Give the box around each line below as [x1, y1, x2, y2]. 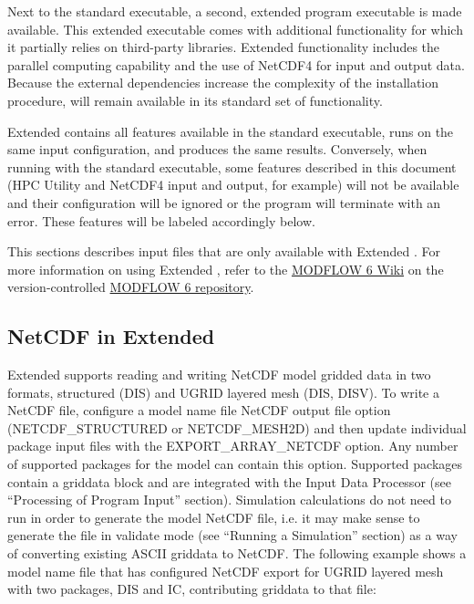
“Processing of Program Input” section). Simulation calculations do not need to [7, 490, 451, 509]
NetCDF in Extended [7, 322, 215, 350]
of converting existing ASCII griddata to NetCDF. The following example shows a [7, 544, 467, 563]
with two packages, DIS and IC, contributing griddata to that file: [7, 579, 376, 599]
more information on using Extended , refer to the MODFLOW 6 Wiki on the [7, 259, 444, 278]
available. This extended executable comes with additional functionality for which [7, 19, 463, 38]
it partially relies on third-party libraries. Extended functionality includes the [7, 37, 440, 57]
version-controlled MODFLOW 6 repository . [7, 277, 254, 297]
